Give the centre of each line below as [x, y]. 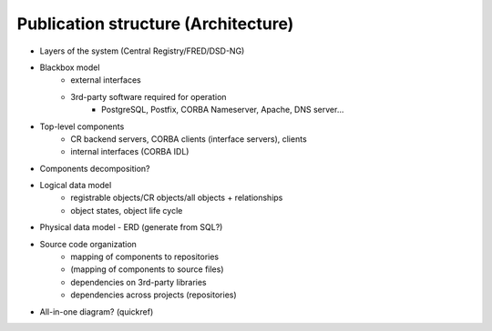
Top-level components [82, 126]
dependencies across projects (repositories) [154, 295]
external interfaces [106, 80]
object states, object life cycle [127, 210]
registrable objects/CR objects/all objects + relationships [177, 198]
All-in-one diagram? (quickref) [97, 311]
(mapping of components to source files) [147, 269]
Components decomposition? [95, 168]
